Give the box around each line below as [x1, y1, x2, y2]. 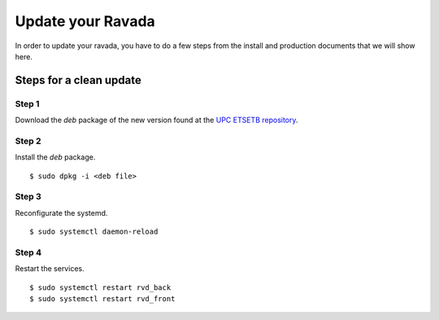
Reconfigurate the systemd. [15, 208, 108, 217]
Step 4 [15, 247, 42, 258]
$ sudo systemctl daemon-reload [29, 227, 159, 236]
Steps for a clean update [15, 73, 141, 87]
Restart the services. [15, 264, 85, 274]
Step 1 [15, 98, 40, 109]
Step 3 [15, 191, 42, 203]
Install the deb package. [15, 152, 96, 162]
